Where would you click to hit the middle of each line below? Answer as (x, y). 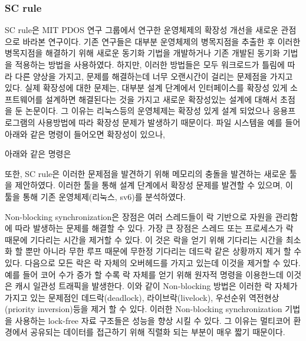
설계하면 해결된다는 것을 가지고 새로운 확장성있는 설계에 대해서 (162, 99)
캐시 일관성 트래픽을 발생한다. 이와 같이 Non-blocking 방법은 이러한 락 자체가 (156, 286)
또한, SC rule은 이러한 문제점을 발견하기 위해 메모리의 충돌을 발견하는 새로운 (146, 173)
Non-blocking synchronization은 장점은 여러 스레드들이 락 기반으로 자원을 (139, 216)
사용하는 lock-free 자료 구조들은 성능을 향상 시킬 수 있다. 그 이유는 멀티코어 (153, 320)
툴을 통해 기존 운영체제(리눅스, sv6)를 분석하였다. (95, 196)
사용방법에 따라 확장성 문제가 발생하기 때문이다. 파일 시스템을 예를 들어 (169, 122)
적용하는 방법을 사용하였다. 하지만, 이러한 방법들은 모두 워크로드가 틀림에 (150, 64)
